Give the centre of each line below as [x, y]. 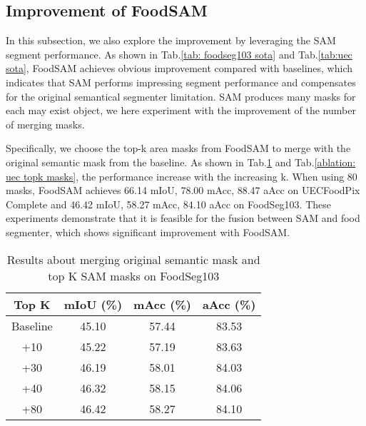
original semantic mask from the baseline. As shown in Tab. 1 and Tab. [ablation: [181, 162]
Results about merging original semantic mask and [133, 259]
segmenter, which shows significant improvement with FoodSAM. [148, 232]
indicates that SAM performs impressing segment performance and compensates [181, 82]
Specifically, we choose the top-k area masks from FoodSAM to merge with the [178, 148]
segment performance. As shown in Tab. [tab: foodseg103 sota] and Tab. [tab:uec [179, 54]
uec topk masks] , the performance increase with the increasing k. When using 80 [182, 176]
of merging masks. [45, 124]
